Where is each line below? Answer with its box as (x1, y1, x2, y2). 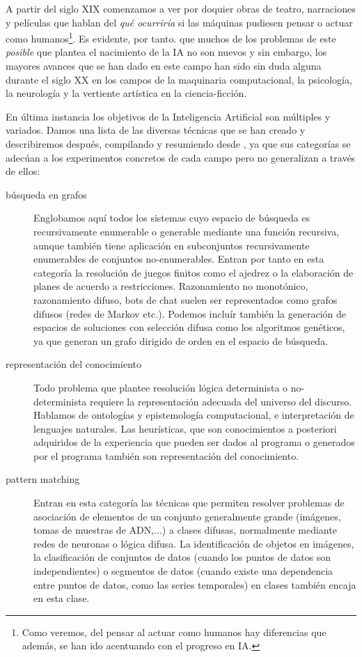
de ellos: (6, 164, 40, 178)
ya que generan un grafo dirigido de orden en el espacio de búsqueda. (33, 333, 329, 348)
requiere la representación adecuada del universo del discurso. (90, 394, 352, 408)
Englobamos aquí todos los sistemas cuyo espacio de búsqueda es (33, 210, 310, 225)
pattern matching (6, 472, 80, 486)
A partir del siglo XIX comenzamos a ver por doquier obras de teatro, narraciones (6, 1, 356, 15)
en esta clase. (33, 591, 90, 605)
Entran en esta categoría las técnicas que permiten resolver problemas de (33, 495, 345, 510)
